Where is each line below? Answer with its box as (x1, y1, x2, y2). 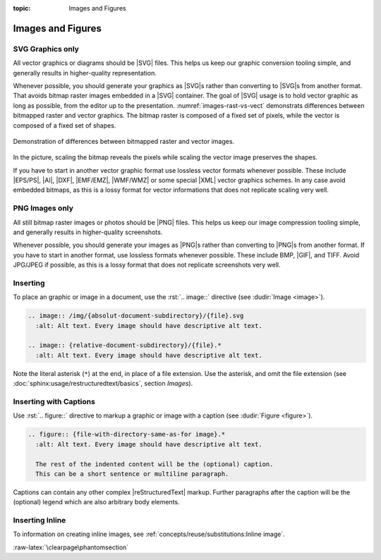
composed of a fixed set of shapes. (13, 121, 116, 130)
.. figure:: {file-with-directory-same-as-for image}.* (28, 430, 226, 439)
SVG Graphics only (13, 44, 79, 54)
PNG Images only (13, 203, 74, 213)
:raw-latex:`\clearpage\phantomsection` (13, 543, 129, 552)
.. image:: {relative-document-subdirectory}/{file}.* (28, 341, 222, 349)
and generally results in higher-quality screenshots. (13, 228, 163, 236)
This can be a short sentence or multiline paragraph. (35, 470, 229, 477)
